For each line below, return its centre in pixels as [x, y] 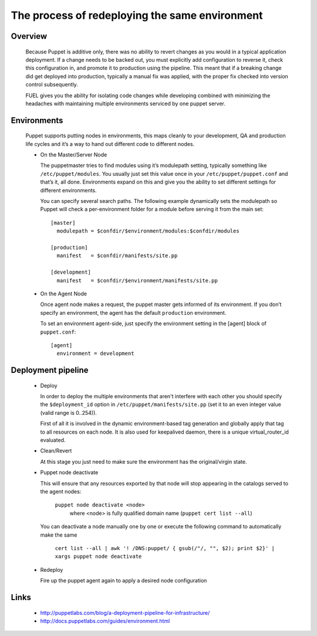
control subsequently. [52, 85]
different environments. [68, 190]
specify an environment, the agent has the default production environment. [133, 312]
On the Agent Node [64, 294]
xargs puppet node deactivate [98, 557]
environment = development [95, 354]
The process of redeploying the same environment [137, 15]
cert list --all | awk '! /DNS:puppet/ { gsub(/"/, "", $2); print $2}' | [165, 548]
